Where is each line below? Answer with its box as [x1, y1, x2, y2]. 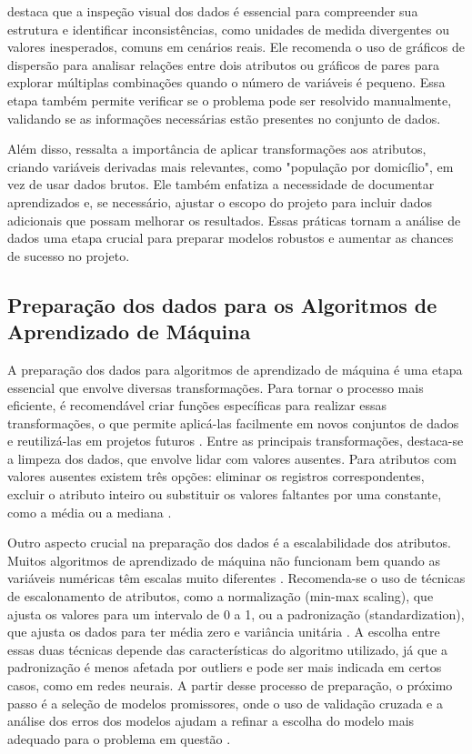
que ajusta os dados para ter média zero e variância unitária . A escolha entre [7, 622, 440, 641]
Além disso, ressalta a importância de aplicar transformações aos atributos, [7, 139, 427, 158]
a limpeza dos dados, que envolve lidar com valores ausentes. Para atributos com [7, 448, 457, 467]
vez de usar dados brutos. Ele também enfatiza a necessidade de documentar [7, 175, 435, 194]
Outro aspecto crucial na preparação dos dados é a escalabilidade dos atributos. [7, 533, 451, 552]
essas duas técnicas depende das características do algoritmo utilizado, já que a [7, 639, 448, 658]
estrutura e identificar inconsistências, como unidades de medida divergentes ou [7, 19, 449, 38]
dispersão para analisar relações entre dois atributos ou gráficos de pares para [7, 55, 440, 74]
